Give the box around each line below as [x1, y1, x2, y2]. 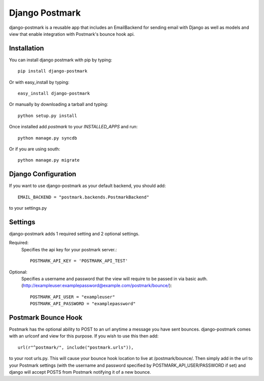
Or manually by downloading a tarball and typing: [9, 101, 109, 107]
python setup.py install [18, 113, 77, 119]
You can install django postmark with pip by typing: [9, 57, 112, 63]
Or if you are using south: [9, 146, 61, 152]
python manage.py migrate [18, 157, 80, 163]
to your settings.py [9, 205, 47, 211]
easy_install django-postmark [18, 91, 90, 96]
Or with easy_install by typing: [9, 79, 69, 85]
